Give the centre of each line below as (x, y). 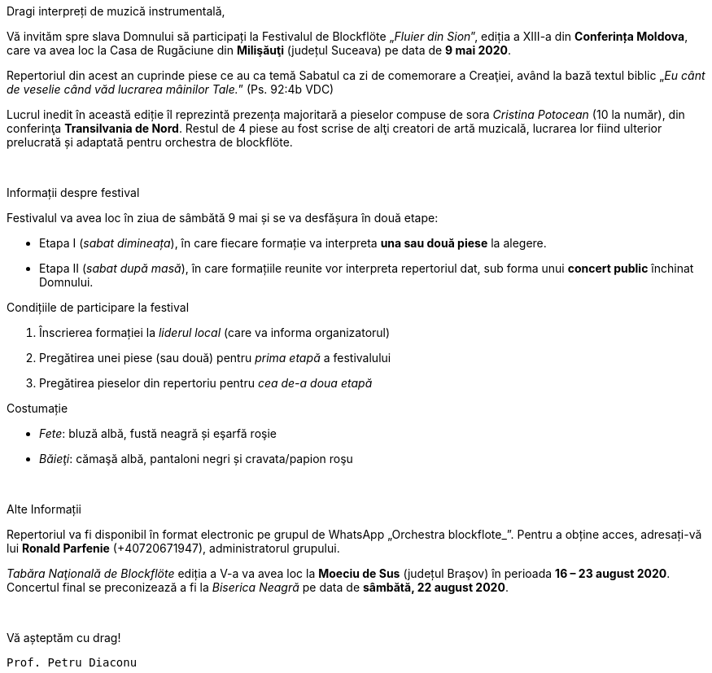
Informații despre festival (73, 192)
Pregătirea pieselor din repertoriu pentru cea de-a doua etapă (206, 383)
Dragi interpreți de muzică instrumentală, (116, 11)
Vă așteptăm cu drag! (64, 638)
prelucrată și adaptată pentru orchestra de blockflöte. (150, 142)
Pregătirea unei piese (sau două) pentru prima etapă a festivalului (215, 358)
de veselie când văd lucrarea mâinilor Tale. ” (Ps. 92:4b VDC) (170, 89)
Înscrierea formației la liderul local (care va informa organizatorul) (215, 332)
